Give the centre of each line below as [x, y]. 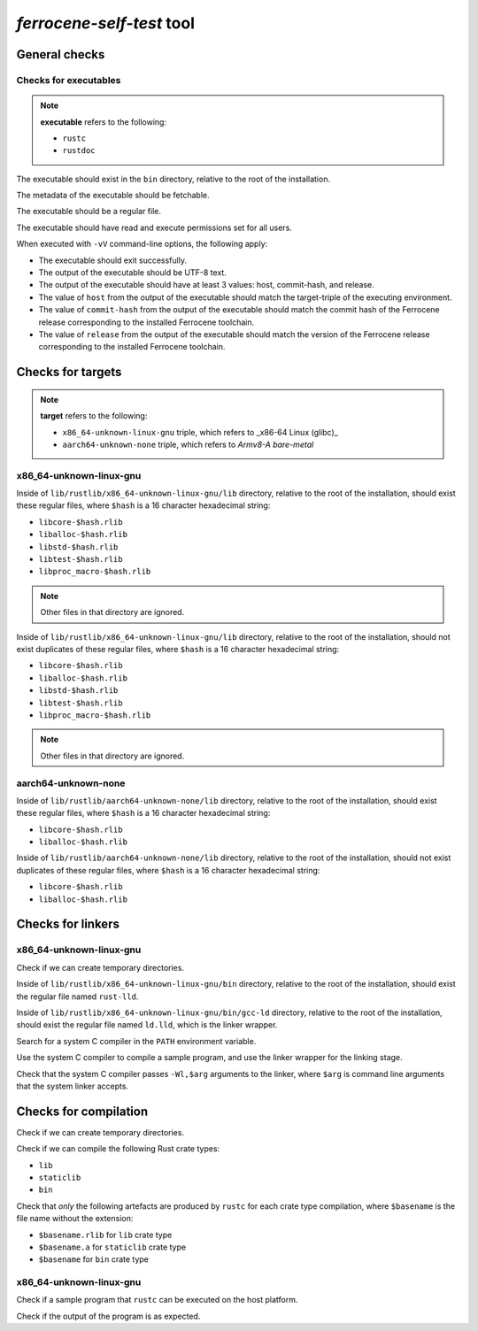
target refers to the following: [94, 416]
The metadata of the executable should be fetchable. [113, 196]
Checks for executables [69, 80]
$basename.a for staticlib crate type [112, 1247]
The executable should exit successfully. [113, 260]
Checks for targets [69, 372]
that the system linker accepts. [72, 1086]
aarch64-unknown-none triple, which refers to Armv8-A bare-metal [188, 444]
